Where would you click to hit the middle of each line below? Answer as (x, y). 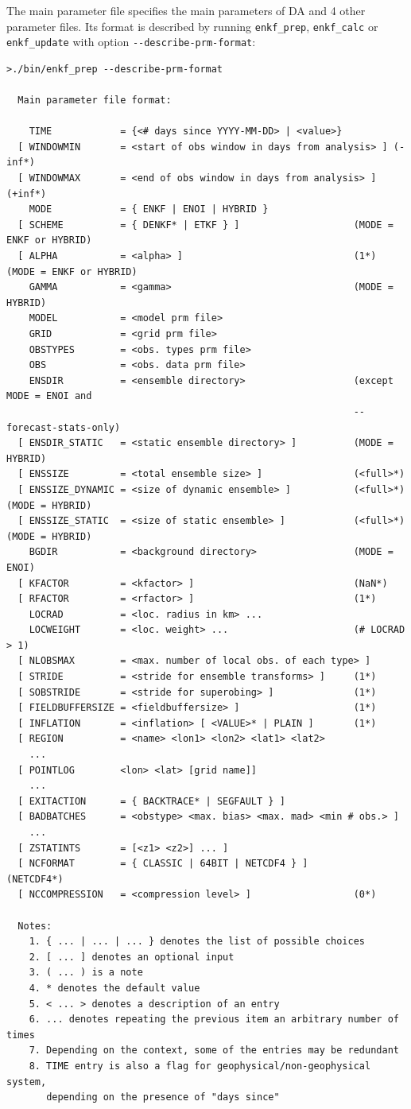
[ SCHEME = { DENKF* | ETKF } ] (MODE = (205, 225)
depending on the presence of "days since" (163, 1097)
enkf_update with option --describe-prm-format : (131, 42)
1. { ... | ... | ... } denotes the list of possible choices (197, 942)
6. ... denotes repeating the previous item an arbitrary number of (214, 1020)
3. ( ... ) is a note (86, 973)
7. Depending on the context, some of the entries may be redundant (214, 1051)
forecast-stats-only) (64, 427)
